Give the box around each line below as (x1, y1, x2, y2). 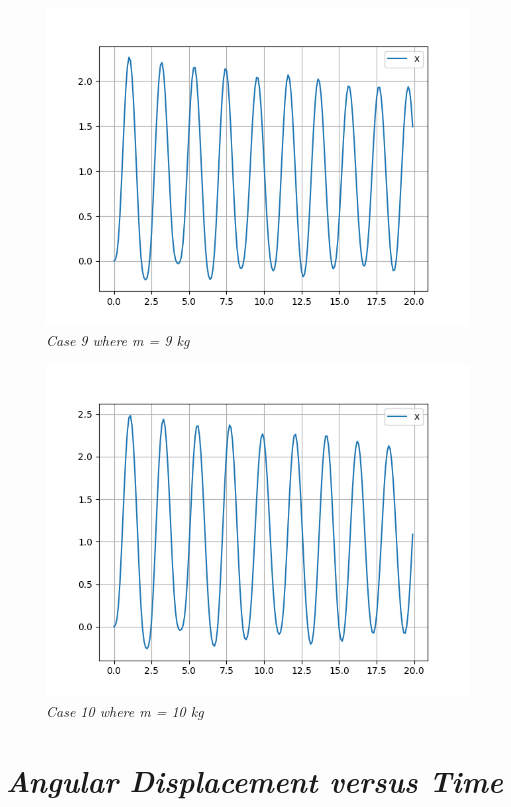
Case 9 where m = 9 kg (46, 329, 190, 350)
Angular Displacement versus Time (6, 759, 503, 801)
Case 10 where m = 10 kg (46, 701, 204, 722)
